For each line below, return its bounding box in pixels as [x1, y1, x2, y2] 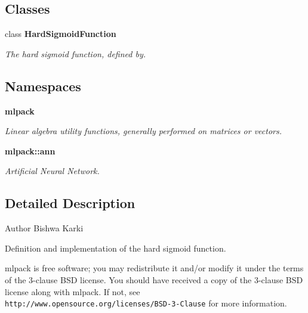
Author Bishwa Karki [5, 222, 84, 234]
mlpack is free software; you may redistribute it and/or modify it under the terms [5, 262, 304, 274]
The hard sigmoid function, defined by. [5, 47, 146, 60]
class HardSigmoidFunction [5, 27, 116, 40]
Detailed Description [5, 194, 135, 212]
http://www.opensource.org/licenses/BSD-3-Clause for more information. [5, 297, 287, 309]
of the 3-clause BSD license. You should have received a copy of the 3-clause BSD [5, 273, 303, 286]
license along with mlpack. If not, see [5, 285, 140, 297]
